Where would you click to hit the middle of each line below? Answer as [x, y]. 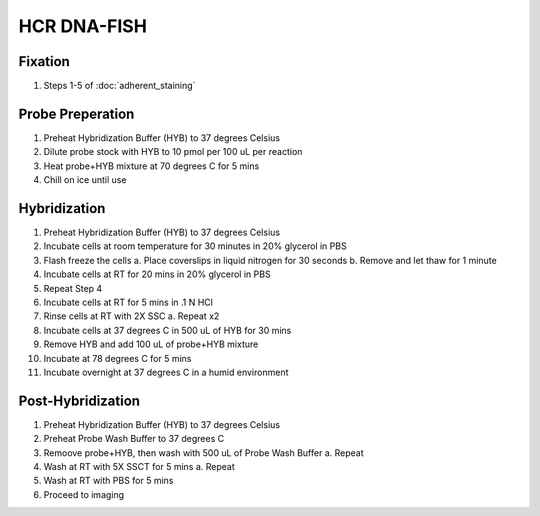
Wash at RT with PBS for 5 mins [108, 481]
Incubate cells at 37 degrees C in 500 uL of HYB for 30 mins [167, 330]
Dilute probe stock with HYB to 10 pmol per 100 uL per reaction [173, 152]
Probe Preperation [76, 113]
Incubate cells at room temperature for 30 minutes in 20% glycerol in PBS [195, 246]
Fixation [44, 61]
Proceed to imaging [84, 494]
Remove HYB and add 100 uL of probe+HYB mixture [151, 344]
